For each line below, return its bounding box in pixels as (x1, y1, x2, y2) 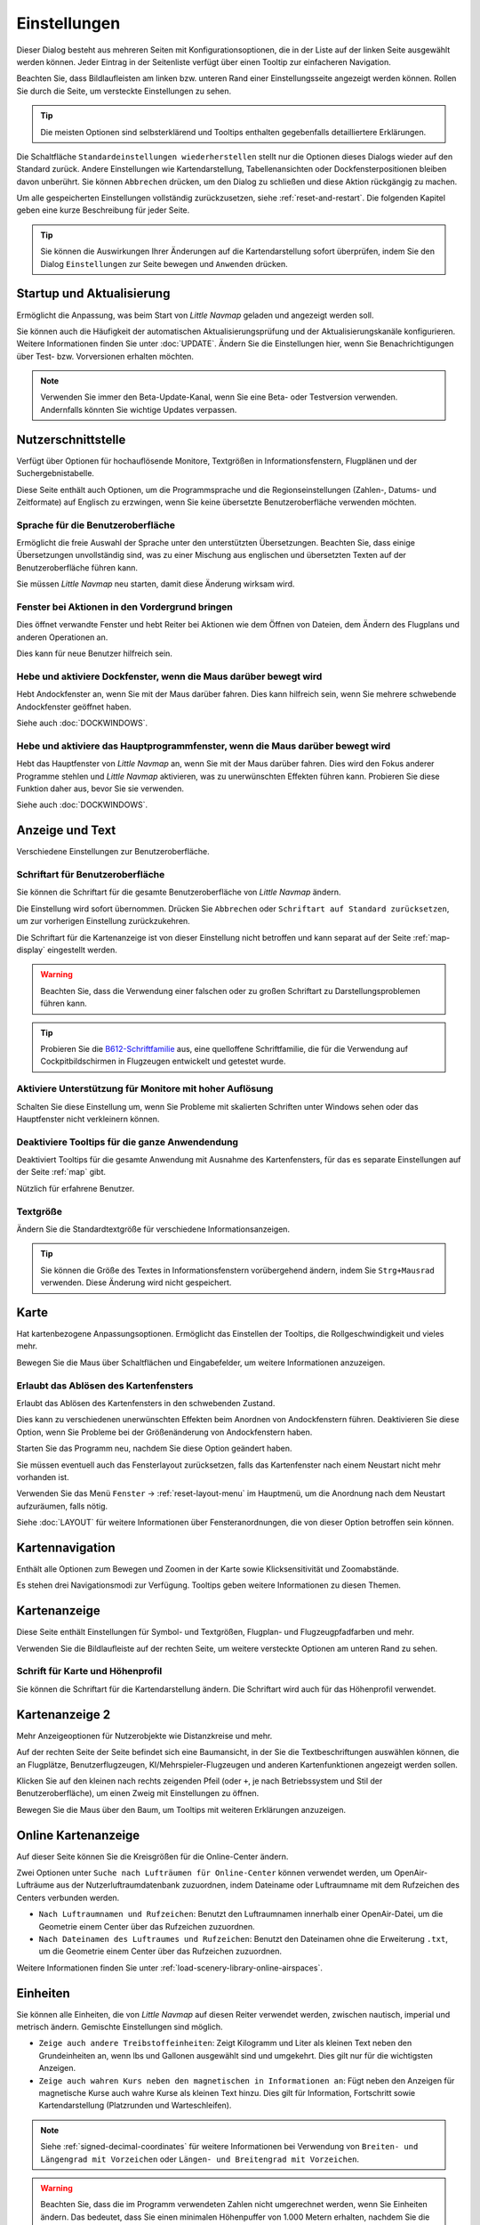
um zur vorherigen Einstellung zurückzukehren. (16, 916, 190, 926)
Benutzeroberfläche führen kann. (16, 562, 138, 573)
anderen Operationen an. (16, 632, 108, 643)
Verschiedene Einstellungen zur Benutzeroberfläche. (16, 846, 210, 857)
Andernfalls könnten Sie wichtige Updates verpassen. (40, 404, 237, 415)
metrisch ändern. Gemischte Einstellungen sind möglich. (16, 2021, 223, 2033)
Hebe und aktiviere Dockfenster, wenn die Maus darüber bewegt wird (16, 670, 323, 683)
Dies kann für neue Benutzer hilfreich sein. (16, 648, 173, 659)
